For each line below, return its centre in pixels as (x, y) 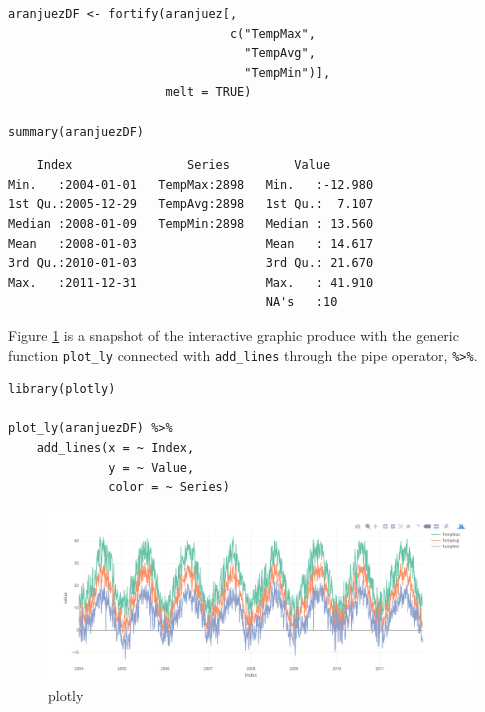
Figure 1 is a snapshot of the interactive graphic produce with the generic (233, 334)
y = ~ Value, (151, 467)
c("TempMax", (272, 33)
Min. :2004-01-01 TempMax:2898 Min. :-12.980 (191, 184)
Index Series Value (183, 165)
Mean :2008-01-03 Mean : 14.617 (191, 243)
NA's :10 (301, 302)
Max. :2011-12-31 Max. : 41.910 (191, 282)
